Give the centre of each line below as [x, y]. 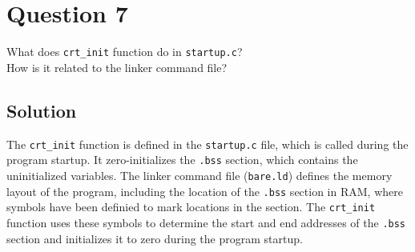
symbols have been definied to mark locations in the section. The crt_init [191, 207]
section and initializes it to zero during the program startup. [155, 238]
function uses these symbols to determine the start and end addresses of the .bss [206, 222]
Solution [42, 110]
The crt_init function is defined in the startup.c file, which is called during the [207, 144]
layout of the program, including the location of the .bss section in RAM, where [205, 191]
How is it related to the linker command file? [117, 67]
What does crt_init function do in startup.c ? [125, 52]
